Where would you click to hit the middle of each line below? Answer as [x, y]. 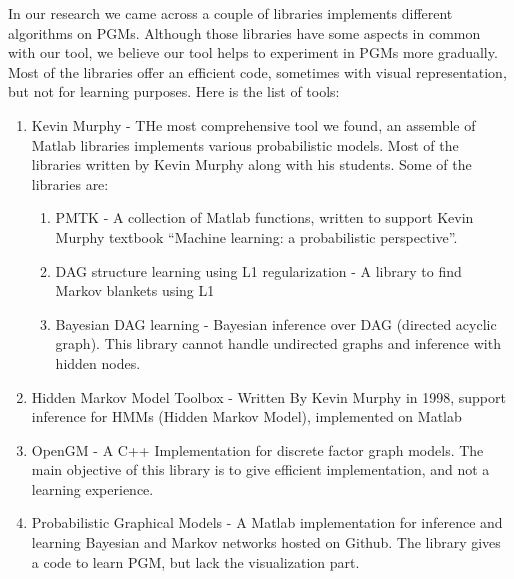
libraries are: [70, 183]
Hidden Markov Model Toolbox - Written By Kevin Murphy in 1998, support [268, 396]
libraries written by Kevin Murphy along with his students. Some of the [251, 164]
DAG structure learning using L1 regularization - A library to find [258, 270]
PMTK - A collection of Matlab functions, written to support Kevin [264, 217]
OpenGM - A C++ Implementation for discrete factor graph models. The [257, 449]
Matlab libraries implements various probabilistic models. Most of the [245, 144]
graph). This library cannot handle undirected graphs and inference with [278, 343]
